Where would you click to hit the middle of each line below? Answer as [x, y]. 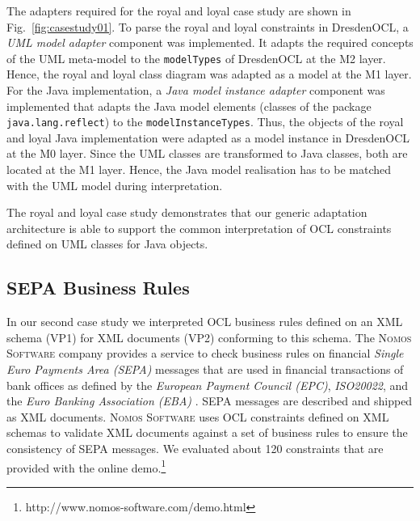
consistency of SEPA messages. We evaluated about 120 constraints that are [195, 448]
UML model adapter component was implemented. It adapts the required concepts [210, 42]
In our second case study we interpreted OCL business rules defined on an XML [205, 322]
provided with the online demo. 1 [86, 466]
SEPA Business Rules [98, 288]
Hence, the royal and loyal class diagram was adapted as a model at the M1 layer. [209, 74]
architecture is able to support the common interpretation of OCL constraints [199, 228]
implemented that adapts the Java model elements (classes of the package [189, 106]
